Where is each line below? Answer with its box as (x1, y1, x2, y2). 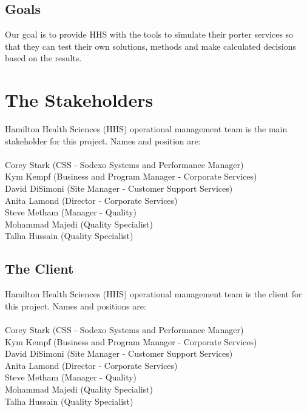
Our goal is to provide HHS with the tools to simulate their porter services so (5, 28, 294, 41)
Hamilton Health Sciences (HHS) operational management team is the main (5, 123, 288, 135)
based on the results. (5, 52, 82, 64)
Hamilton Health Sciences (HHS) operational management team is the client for (5, 288, 302, 300)
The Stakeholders (5, 87, 153, 112)
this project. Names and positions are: (5, 299, 146, 312)
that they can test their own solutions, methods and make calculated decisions (5, 39, 296, 52)
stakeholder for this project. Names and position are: (5, 134, 201, 147)
